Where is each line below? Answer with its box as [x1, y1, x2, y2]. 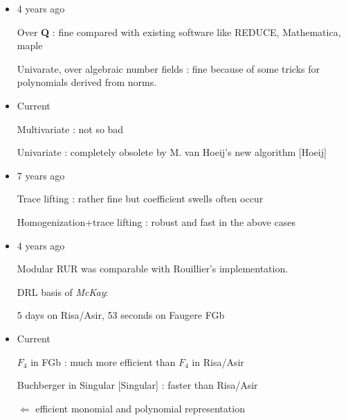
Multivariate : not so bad [17, 121, 124, 136]
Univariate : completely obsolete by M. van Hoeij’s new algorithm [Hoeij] [17, 145, 327, 159]
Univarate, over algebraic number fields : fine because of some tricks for [17, 61, 320, 76]
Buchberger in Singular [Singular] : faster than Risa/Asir [17, 378, 258, 392]
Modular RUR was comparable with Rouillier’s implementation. [17, 261, 289, 276]
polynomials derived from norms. [17, 75, 157, 89]
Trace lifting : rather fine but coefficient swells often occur [17, 191, 264, 206]
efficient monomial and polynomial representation [35, 401, 245, 415]
